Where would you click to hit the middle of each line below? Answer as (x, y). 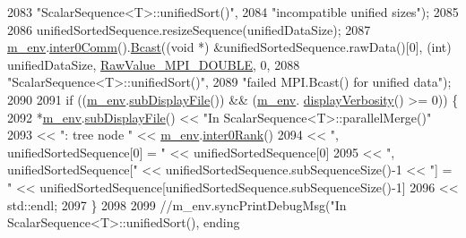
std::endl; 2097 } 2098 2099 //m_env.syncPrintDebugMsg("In (177, 204)
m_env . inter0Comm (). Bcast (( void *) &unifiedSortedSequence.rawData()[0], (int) (229, 47)
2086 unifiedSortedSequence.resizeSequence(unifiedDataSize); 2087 (189, 29)
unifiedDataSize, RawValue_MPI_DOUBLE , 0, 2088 (154, 64)
